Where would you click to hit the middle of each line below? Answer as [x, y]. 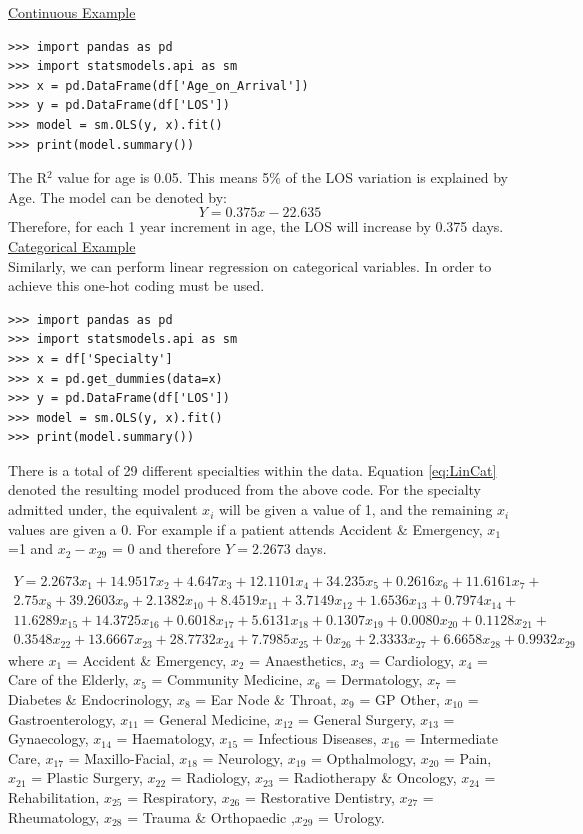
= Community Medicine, [227, 679]
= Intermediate [451, 738]
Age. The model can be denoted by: [117, 196]
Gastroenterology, [62, 718]
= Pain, [467, 757]
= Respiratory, [172, 796]
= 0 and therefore [166, 548]
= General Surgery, [356, 718]
